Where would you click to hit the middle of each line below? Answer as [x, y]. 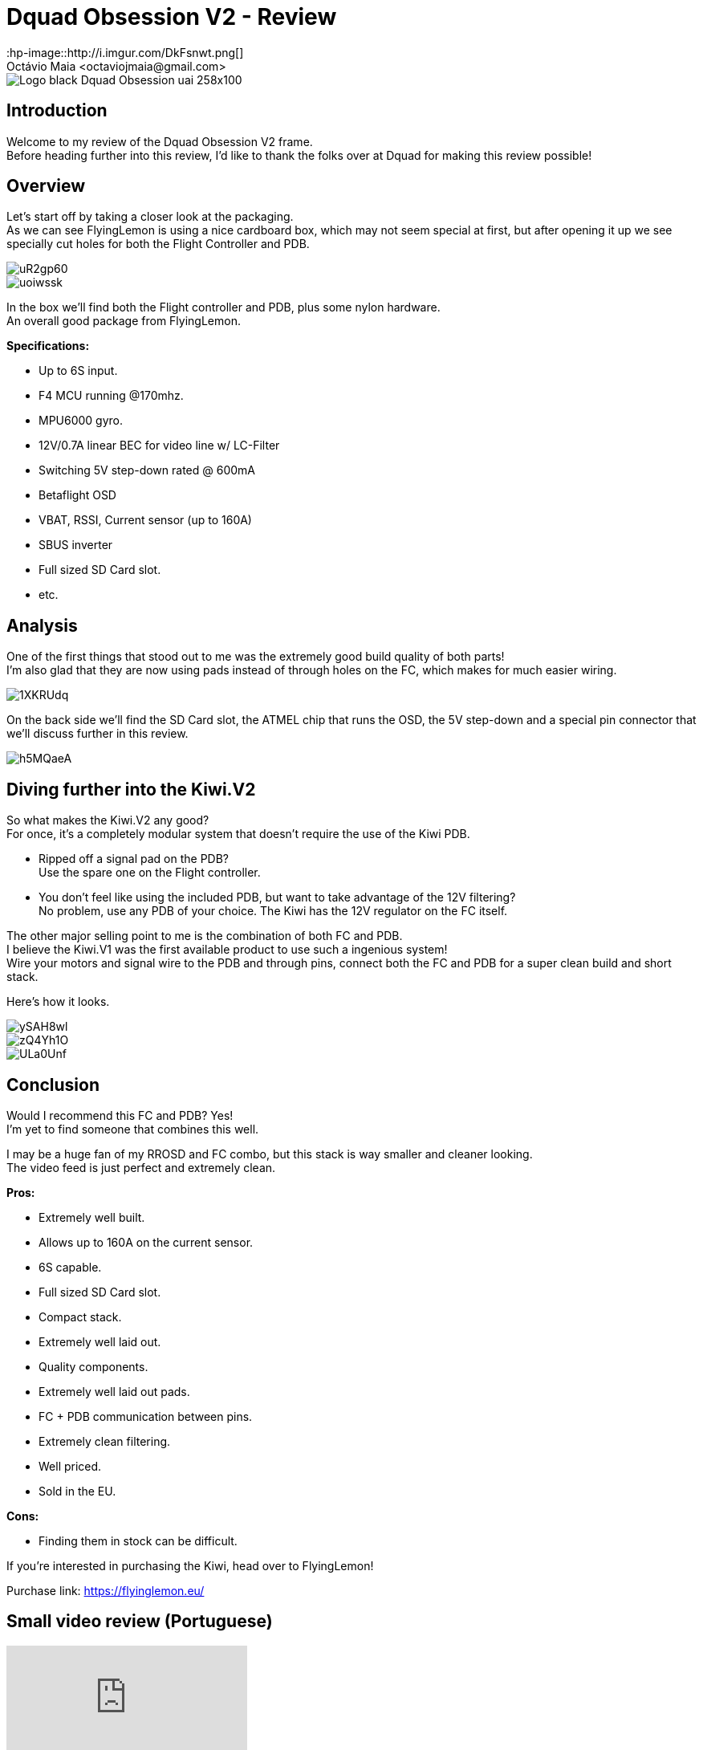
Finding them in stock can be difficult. [138, 1540]
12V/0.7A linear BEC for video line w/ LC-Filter [159, 446]
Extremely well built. [92, 1217]
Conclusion [53, 1085]
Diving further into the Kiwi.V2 [131, 789]
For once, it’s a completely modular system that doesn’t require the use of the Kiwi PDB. [238, 834]
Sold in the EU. [77, 1491]
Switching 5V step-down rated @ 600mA [147, 470]
